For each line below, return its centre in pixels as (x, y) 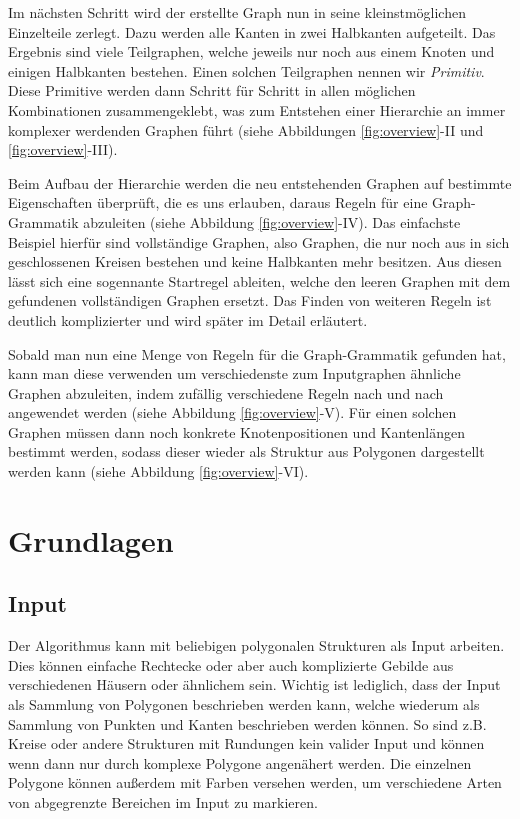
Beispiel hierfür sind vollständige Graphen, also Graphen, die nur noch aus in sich (259, 241)
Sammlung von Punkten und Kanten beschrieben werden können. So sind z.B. (247, 723)
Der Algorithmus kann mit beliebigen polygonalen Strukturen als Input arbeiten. (256, 645)
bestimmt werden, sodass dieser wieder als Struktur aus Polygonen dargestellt (246, 451)
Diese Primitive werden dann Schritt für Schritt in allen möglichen (212, 90)
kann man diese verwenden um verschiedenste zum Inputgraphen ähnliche (234, 373)
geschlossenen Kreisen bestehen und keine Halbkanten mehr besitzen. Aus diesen (255, 261)
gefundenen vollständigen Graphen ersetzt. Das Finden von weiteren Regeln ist (250, 300)
